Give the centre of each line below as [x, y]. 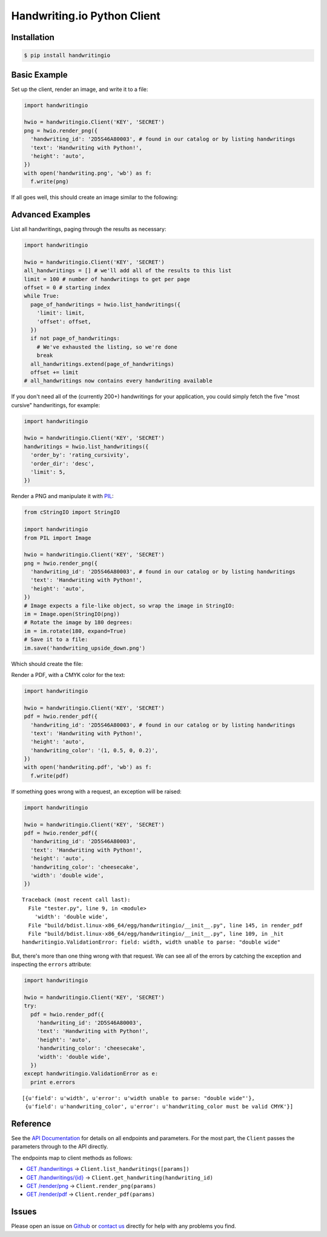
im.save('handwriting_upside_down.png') [84, 648]
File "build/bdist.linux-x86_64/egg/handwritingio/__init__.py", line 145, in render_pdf [165, 925]
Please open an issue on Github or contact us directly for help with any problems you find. [124, 1226]
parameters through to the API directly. [60, 1147]
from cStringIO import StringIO [72, 512]
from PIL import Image [58, 538]
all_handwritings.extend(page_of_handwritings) [102, 364]
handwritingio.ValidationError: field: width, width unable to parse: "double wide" [151, 942]
